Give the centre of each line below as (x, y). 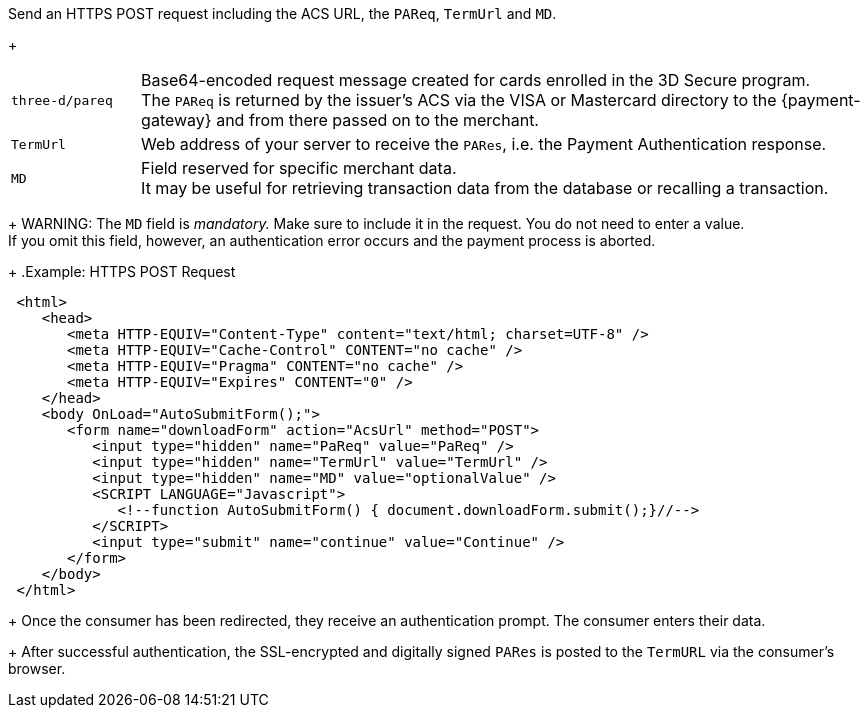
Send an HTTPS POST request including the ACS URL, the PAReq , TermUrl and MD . (282, 13)
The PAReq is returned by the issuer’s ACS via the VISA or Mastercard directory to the (459, 100)
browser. (37, 668)
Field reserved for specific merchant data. (299, 168)
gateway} (176, 120)
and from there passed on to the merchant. (377, 120)
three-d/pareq (62, 100)
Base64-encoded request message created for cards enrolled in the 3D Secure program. (476, 80)
